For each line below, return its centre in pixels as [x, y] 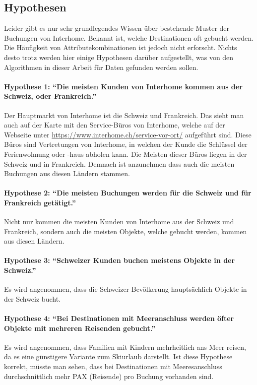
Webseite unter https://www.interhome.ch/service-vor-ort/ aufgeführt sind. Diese [128, 134]
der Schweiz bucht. [32, 298]
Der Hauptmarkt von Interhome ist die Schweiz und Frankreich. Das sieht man [124, 115]
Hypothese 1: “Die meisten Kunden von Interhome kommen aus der [123, 86]
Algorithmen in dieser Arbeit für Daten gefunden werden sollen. [101, 67]
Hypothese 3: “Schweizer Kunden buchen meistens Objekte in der [120, 260]
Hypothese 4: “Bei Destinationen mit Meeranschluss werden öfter [119, 318]
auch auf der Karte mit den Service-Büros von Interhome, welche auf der [115, 125]
